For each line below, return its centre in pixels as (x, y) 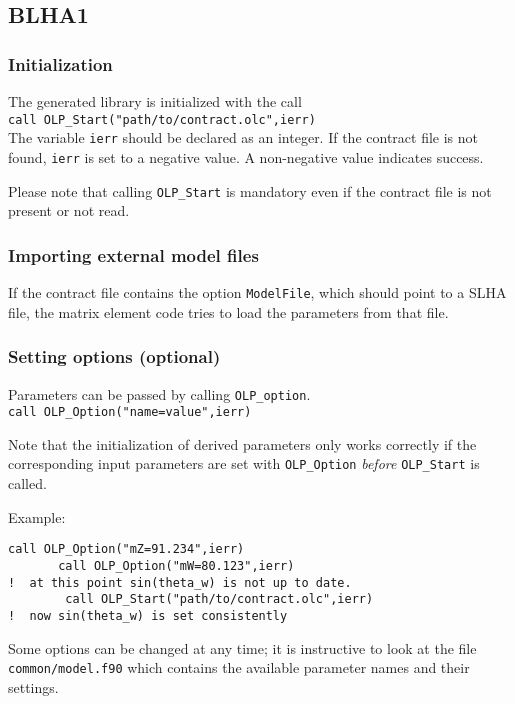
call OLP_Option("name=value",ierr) (130, 412)
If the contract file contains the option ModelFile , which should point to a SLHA (257, 292)
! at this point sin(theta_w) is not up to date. (180, 582)
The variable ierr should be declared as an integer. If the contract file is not (243, 137)
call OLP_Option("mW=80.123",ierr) (176, 565)
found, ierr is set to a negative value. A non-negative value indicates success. (246, 156)
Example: (37, 516)
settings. (33, 686)
